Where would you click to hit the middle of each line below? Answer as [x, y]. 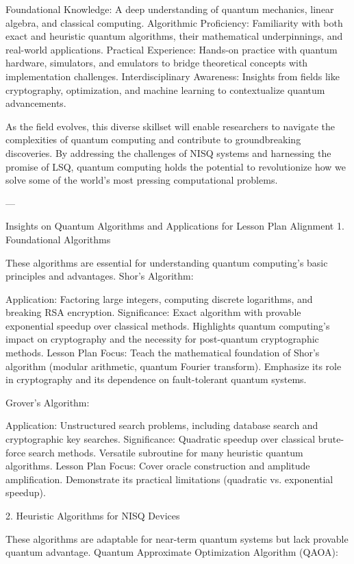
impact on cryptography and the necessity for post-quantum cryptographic [162, 339]
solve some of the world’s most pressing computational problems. [142, 180]
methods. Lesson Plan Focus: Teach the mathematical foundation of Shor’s [163, 353]
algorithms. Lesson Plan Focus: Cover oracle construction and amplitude [158, 466]
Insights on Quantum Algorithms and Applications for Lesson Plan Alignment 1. [175, 226]
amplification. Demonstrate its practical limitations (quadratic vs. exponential [169, 479]
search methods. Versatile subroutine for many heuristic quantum [166, 452]
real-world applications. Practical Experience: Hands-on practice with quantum [172, 49]
